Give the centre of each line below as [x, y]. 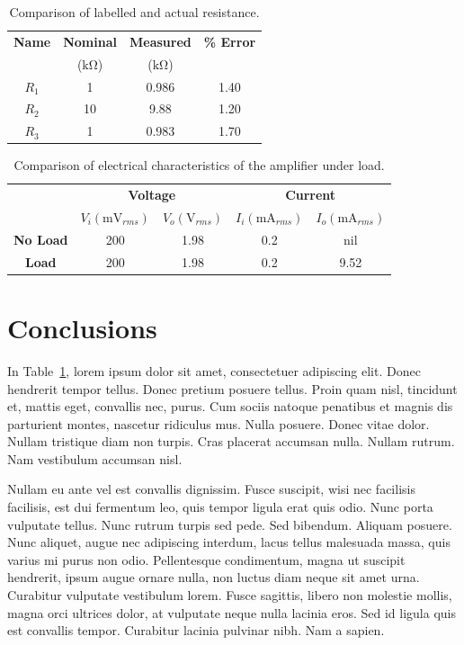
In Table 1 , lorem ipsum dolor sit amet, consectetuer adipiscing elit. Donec [214, 370]
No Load [41, 239]
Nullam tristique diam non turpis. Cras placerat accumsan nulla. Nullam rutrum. [231, 441]
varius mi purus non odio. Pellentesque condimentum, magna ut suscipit [206, 559]
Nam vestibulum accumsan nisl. [95, 458]
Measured [161, 41]
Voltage [152, 195]
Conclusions [82, 327]
